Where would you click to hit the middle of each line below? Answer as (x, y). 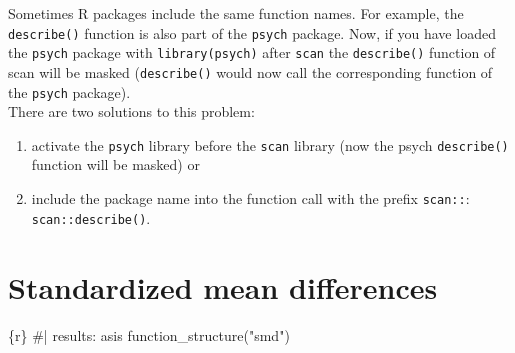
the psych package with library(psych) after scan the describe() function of (252, 52)
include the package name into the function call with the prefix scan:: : (250, 198)
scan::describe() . (91, 217)
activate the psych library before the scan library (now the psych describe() (270, 144)
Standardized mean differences (223, 286)
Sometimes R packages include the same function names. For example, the (236, 13)
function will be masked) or (115, 164)
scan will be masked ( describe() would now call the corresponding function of (250, 71)
